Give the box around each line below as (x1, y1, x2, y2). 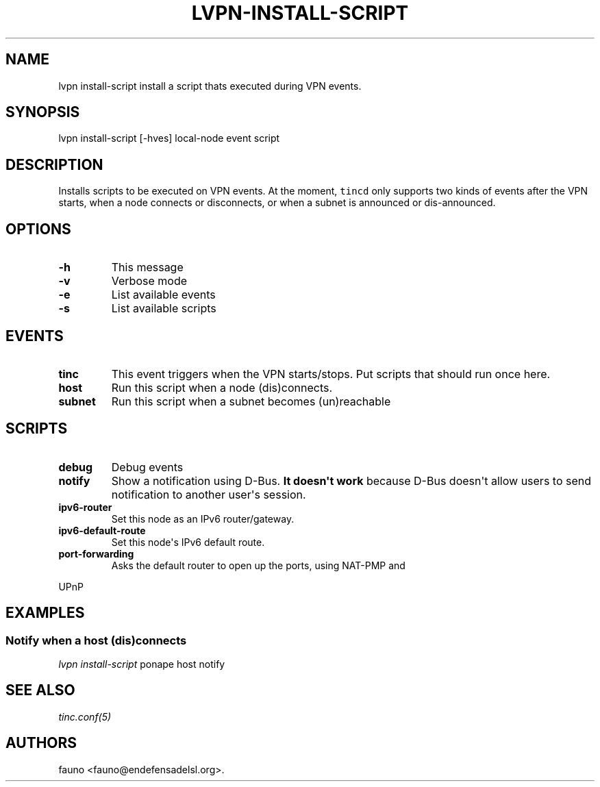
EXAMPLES (5, 604, 85, 622)
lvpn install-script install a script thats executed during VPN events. (58, 79, 362, 92)
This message (111, 260, 184, 275)
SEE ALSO (5, 682, 75, 699)
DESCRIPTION (5, 155, 103, 173)
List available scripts (111, 301, 216, 316)
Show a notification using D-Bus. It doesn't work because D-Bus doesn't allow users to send (111, 473, 592, 488)
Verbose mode (111, 274, 188, 288)
